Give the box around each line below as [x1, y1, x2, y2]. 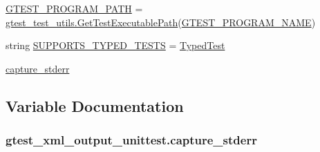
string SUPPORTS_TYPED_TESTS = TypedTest [6, 38, 225, 53]
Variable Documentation [6, 95, 184, 116]
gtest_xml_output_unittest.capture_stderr [6, 131, 257, 149]
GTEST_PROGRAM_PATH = [6, 1, 143, 15]
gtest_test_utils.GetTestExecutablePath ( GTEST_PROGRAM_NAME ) [6, 15, 316, 29]
